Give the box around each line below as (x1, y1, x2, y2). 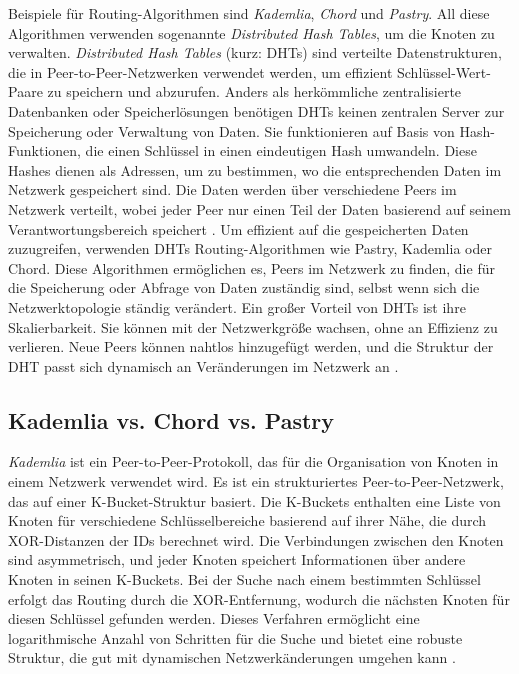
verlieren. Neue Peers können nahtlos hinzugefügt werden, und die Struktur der (8, 336, 494, 357)
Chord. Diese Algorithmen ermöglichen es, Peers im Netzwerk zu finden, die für (8, 257, 495, 278)
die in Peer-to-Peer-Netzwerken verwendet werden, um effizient (8, 61, 393, 82)
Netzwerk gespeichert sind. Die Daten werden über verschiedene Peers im (8, 179, 457, 200)
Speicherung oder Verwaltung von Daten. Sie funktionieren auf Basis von (8, 120, 455, 141)
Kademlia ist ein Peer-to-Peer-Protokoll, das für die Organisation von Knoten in (8, 451, 499, 472)
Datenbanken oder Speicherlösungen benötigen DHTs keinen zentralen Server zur (8, 100, 505, 121)
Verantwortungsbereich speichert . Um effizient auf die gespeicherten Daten (8, 218, 469, 239)
